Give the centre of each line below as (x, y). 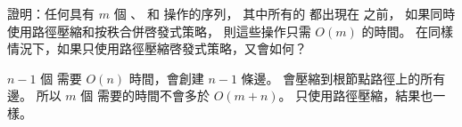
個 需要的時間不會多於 (145, 95)
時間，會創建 (166, 78)
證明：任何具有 (51, 13)
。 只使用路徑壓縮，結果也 (356, 95)
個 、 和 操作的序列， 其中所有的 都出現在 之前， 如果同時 (285, 13)
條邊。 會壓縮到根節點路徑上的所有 (343, 78)
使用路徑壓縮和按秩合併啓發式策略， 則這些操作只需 (159, 31)
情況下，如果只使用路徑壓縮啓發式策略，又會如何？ (157, 48)
